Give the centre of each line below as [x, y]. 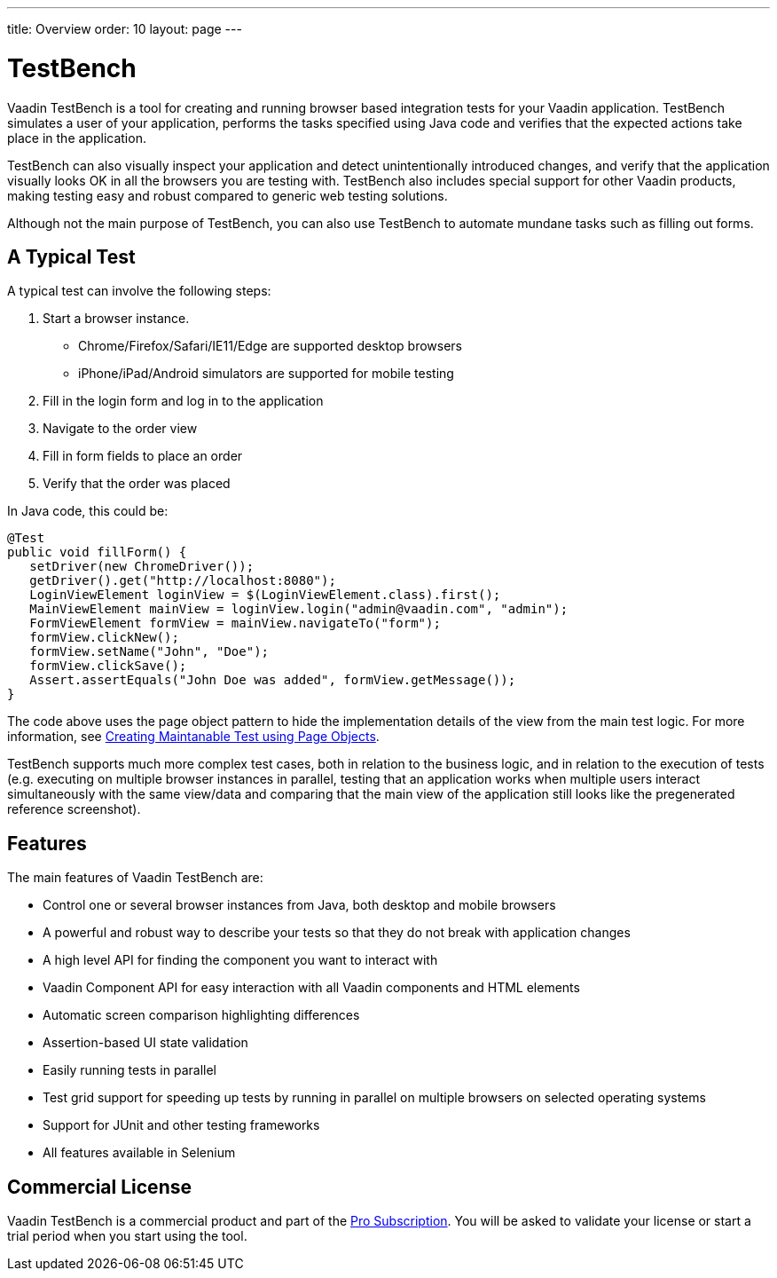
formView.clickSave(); [108, 666]
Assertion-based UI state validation [145, 1043]
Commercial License [99, 1187]
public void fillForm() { [97, 552]
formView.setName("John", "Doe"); [149, 652]
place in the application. [77, 138]
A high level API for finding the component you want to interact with [240, 960]
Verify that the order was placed [137, 484]
